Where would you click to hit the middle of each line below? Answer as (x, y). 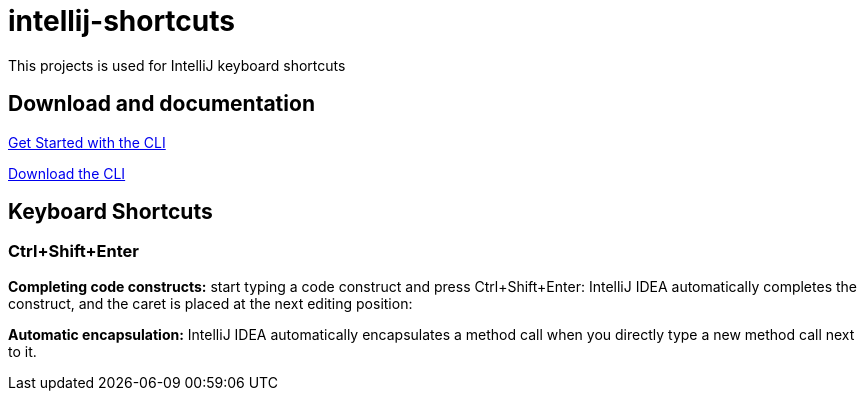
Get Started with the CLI (87, 142)
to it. (22, 351)
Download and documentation (161, 104)
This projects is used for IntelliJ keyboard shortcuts (177, 65)
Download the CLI (67, 173)
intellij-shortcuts (121, 21)
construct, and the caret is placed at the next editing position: (210, 303)
